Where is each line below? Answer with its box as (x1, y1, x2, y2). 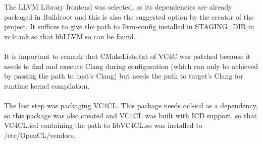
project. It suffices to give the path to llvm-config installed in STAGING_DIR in (4, 21, 254, 32)
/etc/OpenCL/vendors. (4, 129, 76, 140)
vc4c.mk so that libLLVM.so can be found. (4, 31, 136, 41)
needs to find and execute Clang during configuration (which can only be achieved (4, 60, 258, 71)
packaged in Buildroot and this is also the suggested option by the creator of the (4, 11, 254, 22)
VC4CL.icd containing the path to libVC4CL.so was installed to (4, 120, 202, 130)
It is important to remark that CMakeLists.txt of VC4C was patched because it (4, 50, 251, 61)
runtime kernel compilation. (4, 80, 90, 91)
